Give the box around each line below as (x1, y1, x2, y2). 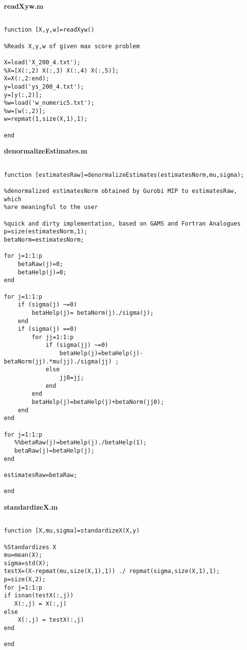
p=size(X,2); (4, 576, 46, 583)
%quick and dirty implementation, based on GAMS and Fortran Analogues (4, 220, 241, 227)
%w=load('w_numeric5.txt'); (4, 99, 95, 107)
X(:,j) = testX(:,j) (18, 616, 84, 624)
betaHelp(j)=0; (18, 268, 67, 276)
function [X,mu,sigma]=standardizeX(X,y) (4, 527, 140, 535)
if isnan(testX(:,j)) (4, 592, 74, 599)
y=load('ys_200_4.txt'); (4, 83, 84, 90)
